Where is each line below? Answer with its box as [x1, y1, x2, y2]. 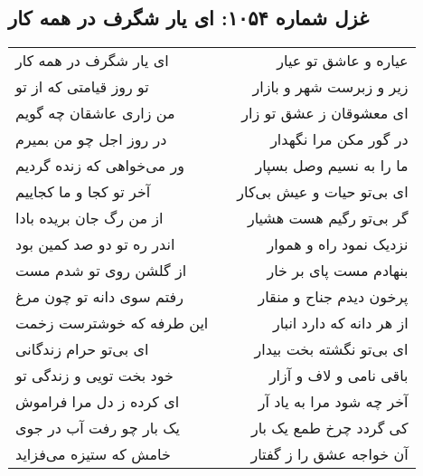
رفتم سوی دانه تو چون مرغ [15, 286, 183, 308]
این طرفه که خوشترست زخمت [15, 312, 209, 334]
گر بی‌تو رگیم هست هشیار [247, 207, 409, 229]
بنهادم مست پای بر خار [267, 260, 409, 281]
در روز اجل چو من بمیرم [15, 129, 167, 150]
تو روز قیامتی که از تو [15, 76, 149, 98]
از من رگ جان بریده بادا [15, 207, 164, 229]
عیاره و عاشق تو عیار [277, 50, 409, 71]
